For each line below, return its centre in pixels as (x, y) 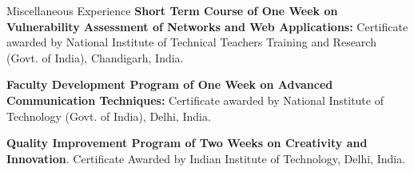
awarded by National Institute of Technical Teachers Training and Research (191, 42)
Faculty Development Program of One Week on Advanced (170, 84)
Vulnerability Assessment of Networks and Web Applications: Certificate (207, 26)
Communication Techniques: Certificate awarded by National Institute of (195, 100)
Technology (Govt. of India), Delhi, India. (109, 116)
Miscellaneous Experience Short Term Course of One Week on (172, 10)
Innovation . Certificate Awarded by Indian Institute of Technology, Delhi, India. (206, 158)
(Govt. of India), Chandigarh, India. (95, 57)
